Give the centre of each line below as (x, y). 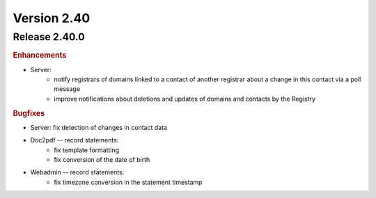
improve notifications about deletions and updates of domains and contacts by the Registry (185, 99)
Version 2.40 (52, 18)
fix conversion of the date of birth (102, 160)
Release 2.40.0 (49, 37)
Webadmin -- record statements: (77, 172)
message (67, 89)
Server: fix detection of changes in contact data (99, 127)
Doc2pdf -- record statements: (75, 140)
